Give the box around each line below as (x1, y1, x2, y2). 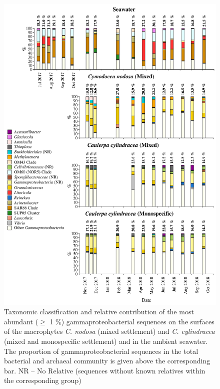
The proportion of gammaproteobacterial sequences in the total (4, 345, 198, 356)
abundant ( (4, 316, 38, 326)
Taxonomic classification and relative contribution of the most (4, 306, 194, 317)
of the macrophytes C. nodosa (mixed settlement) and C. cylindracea (4, 326, 215, 336)
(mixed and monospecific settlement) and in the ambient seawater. (4, 336, 208, 346)
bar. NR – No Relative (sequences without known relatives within (4, 365, 205, 375)
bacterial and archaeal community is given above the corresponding (4, 355, 210, 366)
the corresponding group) (4, 375, 81, 385)
